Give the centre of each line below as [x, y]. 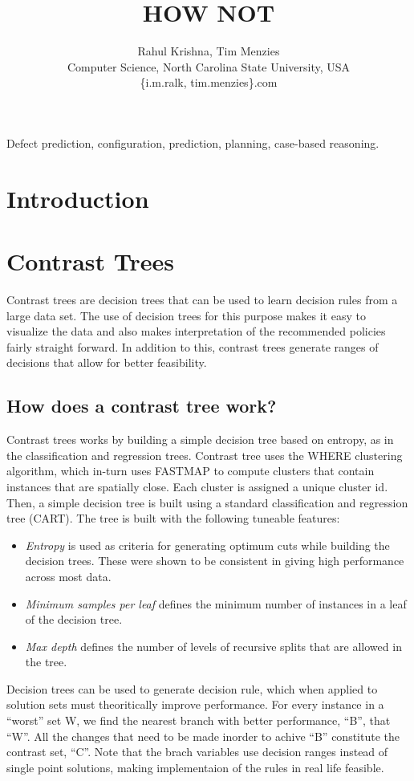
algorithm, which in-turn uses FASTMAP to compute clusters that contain [191, 471]
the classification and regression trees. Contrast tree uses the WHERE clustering [205, 455]
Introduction [78, 198]
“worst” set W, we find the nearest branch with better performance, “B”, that [199, 720]
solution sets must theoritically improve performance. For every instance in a [195, 704]
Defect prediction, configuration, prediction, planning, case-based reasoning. [193, 142]
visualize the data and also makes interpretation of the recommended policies [196, 331]
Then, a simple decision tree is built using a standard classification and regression [207, 502]
